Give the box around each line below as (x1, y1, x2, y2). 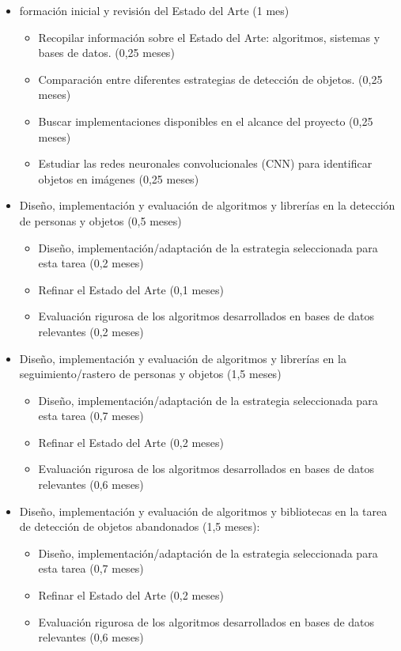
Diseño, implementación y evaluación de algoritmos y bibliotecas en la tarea (19, 502, 388, 519)
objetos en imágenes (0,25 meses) (38, 170, 199, 187)
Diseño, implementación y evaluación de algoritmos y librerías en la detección (19, 197, 395, 214)
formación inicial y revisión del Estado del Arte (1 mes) (19, 2, 289, 18)
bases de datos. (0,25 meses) (38, 44, 175, 61)
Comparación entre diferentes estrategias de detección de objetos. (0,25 (38, 70, 383, 87)
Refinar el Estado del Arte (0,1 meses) (38, 281, 224, 297)
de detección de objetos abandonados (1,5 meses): (19, 518, 260, 535)
